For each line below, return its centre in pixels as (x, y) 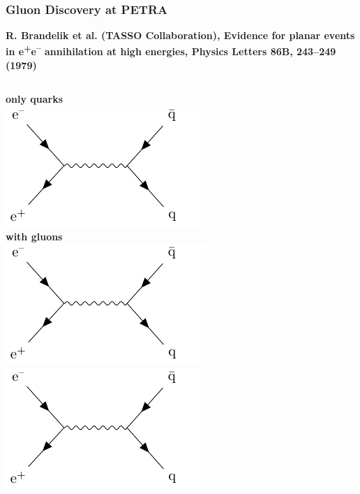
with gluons (34, 236)
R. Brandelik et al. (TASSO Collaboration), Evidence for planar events (180, 35)
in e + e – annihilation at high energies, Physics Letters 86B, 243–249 (171, 50)
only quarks (35, 98)
